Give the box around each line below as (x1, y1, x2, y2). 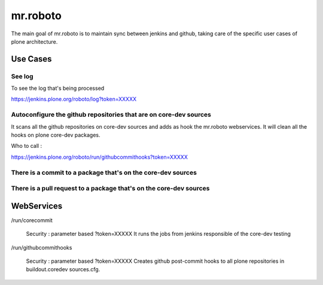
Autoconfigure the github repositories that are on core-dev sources (11, 111, 212, 119)
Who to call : (11, 142, 42, 150)
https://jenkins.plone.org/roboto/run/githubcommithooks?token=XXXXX (11, 153, 188, 160)
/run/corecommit (11, 216, 53, 224)
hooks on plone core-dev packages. (11, 132, 100, 139)
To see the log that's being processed (11, 84, 105, 92)
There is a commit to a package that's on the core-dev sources (11, 168, 197, 177)
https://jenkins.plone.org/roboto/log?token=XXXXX (11, 96, 137, 103)
